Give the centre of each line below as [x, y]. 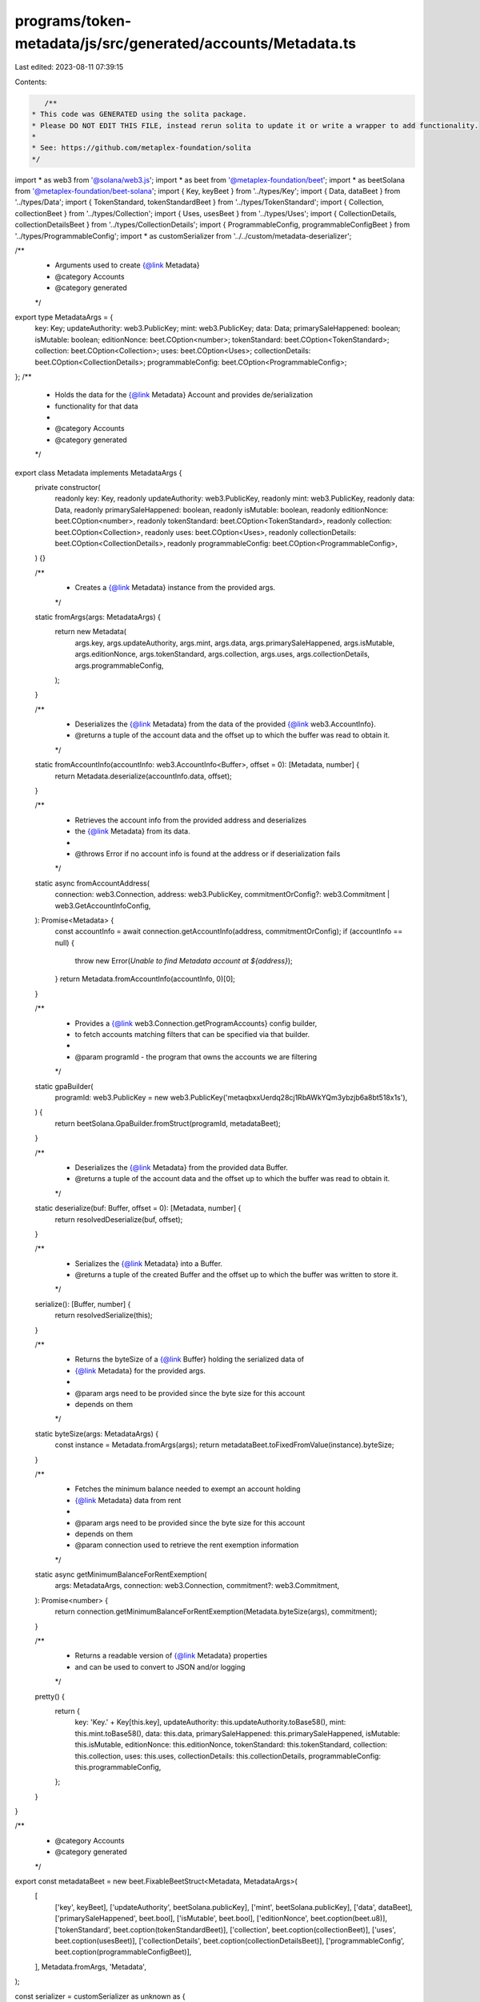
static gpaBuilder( [64, 1086]
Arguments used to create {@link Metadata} [127, 265]
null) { [65, 943]
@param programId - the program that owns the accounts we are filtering [196, 1056]
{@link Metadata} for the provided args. [140, 1370]
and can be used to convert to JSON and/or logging [160, 1666]
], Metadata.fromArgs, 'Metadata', [91, 1967]
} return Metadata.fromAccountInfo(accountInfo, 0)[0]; [145, 979]
